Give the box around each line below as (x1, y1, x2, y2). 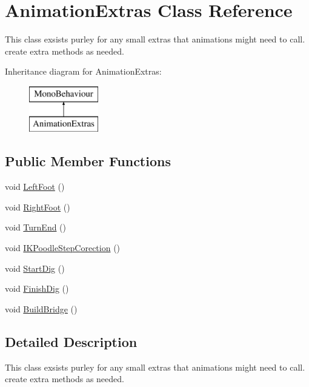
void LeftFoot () (5, 180, 65, 193)
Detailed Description (5, 332, 138, 351)
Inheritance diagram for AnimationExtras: (5, 65, 162, 78)
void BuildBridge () (5, 302, 78, 315)
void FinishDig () (5, 282, 69, 295)
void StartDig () (5, 261, 65, 274)
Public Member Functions (5, 152, 171, 170)
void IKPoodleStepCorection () (5, 241, 121, 254)
